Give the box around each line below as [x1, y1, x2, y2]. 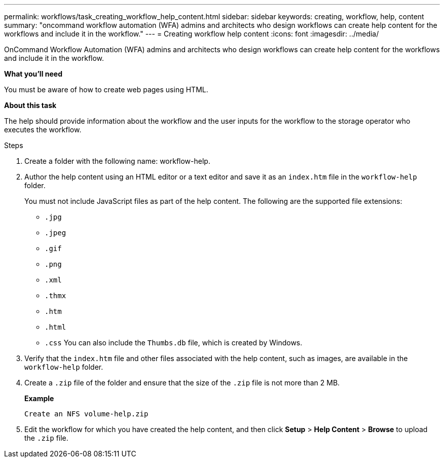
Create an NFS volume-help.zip [24, 410, 149, 418]
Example [24, 394, 54, 403]
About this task [4, 101, 57, 110]
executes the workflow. [4, 125, 82, 134]
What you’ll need [4, 69, 62, 78]
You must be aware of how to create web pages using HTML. [4, 85, 208, 94]
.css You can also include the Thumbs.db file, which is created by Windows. [45, 338, 303, 347]
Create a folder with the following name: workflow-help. [24, 157, 210, 165]
